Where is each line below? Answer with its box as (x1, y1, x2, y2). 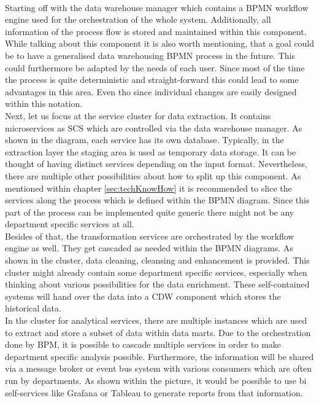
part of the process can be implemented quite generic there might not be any (5, 205, 294, 218)
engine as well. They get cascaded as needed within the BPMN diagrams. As (5, 241, 293, 254)
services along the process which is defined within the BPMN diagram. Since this (5, 194, 310, 206)
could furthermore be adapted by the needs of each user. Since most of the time (5, 61, 305, 74)
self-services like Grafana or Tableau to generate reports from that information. (5, 386, 303, 399)
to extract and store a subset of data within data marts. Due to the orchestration (5, 326, 311, 338)
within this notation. (5, 97, 83, 110)
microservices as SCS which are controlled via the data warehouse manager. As (5, 121, 302, 134)
